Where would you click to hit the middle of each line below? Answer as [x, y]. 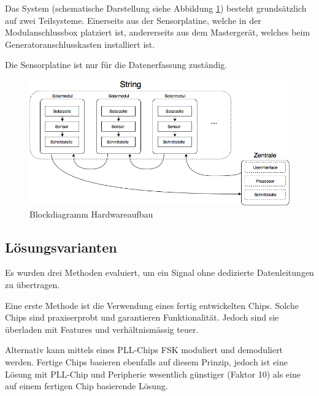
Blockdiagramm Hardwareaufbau [91, 214]
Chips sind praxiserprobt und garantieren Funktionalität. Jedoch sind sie [142, 317]
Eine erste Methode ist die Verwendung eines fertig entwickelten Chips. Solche [152, 305]
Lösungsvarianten [61, 247]
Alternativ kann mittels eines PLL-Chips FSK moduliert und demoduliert [144, 350]
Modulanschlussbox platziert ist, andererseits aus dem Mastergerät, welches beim [158, 32]
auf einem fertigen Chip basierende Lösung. [86, 386]
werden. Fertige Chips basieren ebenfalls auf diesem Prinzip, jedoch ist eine [146, 361]
